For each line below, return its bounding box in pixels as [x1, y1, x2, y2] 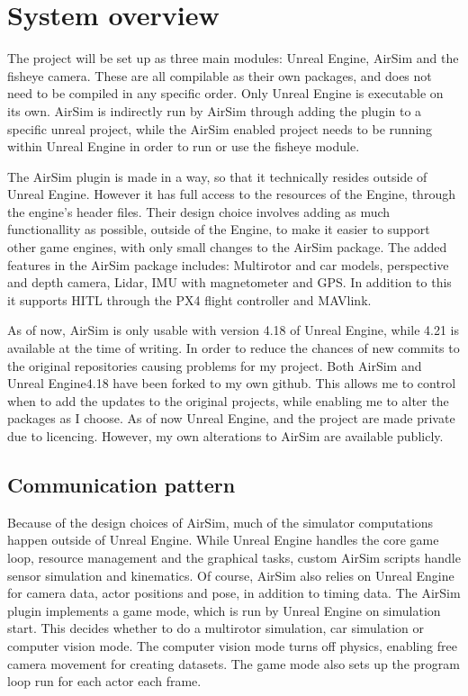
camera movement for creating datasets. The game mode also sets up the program [7, 654, 460, 673]
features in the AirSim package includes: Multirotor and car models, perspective [7, 255, 449, 274]
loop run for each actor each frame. [7, 672, 202, 691]
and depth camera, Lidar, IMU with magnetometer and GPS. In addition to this [7, 273, 452, 292]
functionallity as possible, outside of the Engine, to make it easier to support [7, 220, 430, 239]
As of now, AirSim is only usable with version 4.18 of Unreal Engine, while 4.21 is [7, 321, 459, 339]
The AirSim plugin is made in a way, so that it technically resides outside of [7, 167, 427, 185]
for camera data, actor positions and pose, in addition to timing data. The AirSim [7, 583, 461, 602]
